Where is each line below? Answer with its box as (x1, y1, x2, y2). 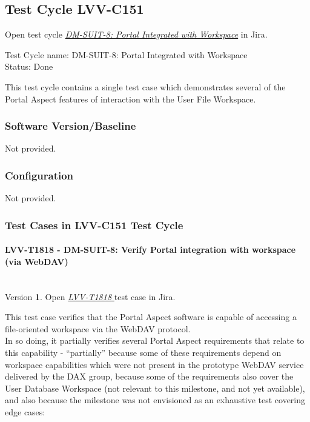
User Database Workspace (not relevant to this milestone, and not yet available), (5, 381, 305, 394)
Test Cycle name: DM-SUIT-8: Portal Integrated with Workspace (5, 48, 248, 61)
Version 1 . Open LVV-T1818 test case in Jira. (5, 290, 176, 303)
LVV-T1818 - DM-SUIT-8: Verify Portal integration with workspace (5, 243, 296, 256)
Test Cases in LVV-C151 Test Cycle (5, 217, 183, 232)
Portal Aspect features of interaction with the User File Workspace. (5, 92, 256, 105)
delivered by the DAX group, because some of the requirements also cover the (5, 370, 294, 383)
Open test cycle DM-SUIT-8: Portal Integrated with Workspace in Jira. (5, 28, 268, 41)
